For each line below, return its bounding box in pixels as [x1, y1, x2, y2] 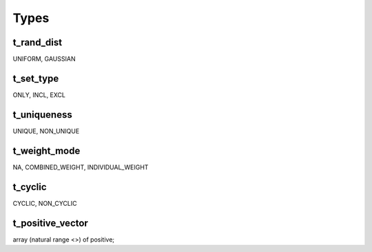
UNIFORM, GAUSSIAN [12, 55, 76, 63]
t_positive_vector [12, 217, 89, 229]
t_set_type [12, 72, 59, 84]
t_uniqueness [12, 109, 72, 120]
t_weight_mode [12, 145, 81, 156]
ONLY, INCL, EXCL [12, 90, 65, 99]
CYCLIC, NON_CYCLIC [12, 199, 77, 207]
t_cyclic [12, 181, 48, 193]
